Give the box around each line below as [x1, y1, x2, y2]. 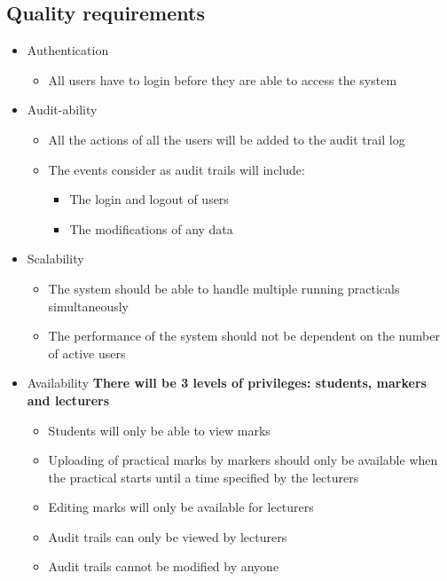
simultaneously [48, 296, 129, 315]
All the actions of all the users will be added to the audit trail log [48, 130, 405, 148]
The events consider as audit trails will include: [48, 160, 305, 178]
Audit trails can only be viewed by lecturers [48, 527, 287, 546]
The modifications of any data [69, 219, 233, 238]
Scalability [27, 249, 84, 268]
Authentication [27, 41, 109, 59]
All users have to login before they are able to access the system [48, 70, 397, 89]
